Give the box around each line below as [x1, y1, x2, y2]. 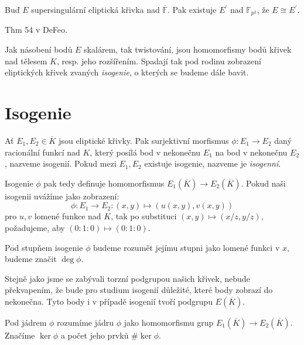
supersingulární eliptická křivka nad [31, 4, 160, 15]
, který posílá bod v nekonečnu [90, 146, 201, 158]
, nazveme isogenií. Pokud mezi [5, 157, 117, 170]
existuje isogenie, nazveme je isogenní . [144, 157, 281, 170]
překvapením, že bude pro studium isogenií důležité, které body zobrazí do [5, 284, 273, 296]
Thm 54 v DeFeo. [5, 23, 67, 36]
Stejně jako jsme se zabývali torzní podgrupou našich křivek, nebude [5, 272, 250, 284]
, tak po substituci [111, 210, 177, 222]
